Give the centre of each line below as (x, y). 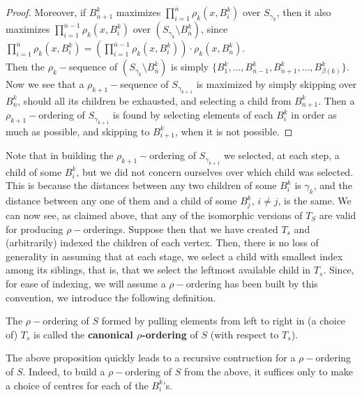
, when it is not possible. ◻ (234, 131)
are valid (338, 215)
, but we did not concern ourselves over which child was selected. (215, 171)
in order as (314, 115)
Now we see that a (45, 84)
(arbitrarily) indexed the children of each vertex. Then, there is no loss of (162, 242)
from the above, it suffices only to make (269, 371)
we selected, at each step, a (281, 155)
